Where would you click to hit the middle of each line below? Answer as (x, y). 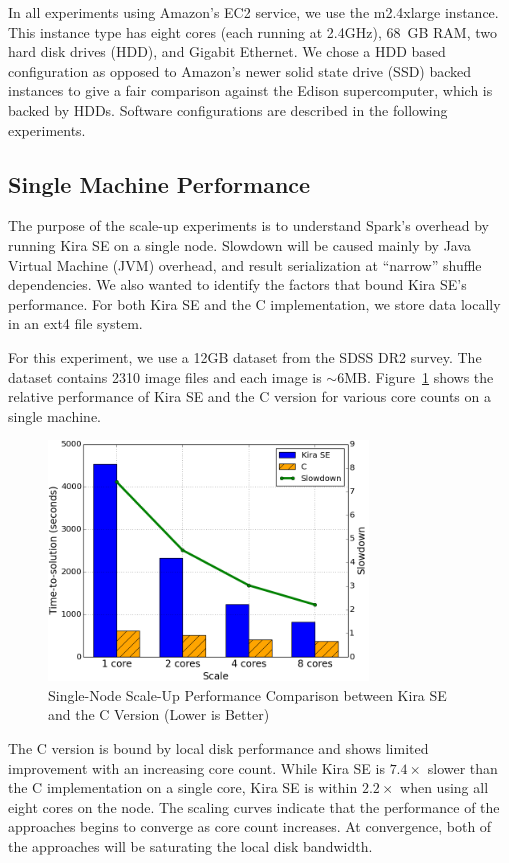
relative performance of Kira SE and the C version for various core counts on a (249, 396)
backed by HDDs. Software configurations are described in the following (228, 109)
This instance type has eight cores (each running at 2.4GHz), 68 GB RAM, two (252, 31)
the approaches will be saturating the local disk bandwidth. (190, 845)
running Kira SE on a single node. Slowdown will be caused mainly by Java (240, 244)
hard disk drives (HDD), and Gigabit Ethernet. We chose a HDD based (227, 51)
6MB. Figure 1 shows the (415, 376)
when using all (444, 787)
